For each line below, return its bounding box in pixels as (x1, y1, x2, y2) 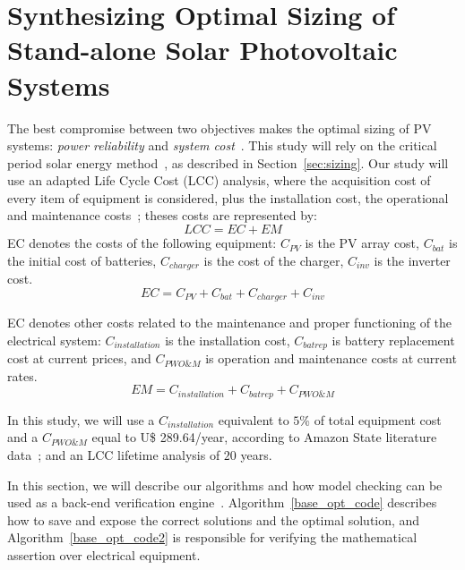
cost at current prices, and (7, 349, 151, 368)
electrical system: (7, 330, 101, 349)
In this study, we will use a (7, 410, 155, 429)
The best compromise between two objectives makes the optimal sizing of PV (7, 118, 432, 137)
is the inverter (374, 251, 451, 269)
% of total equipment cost (299, 410, 442, 429)
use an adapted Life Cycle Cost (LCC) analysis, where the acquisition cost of (7, 171, 431, 190)
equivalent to (218, 410, 289, 429)
